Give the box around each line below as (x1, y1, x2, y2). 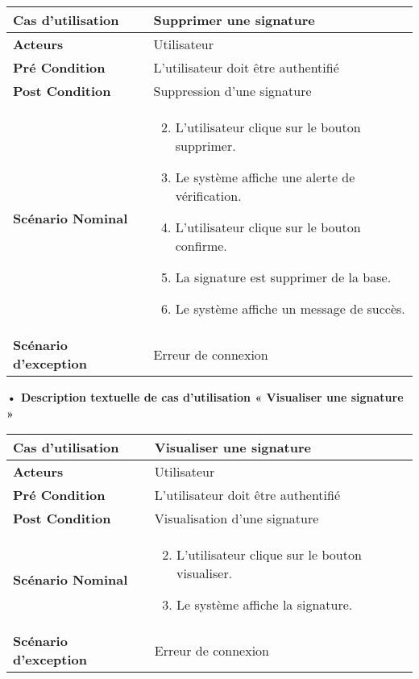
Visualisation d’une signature (154, 509, 319, 528)
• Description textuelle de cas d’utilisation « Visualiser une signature (6, 389, 404, 405)
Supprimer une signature (153, 10, 315, 29)
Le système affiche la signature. (176, 595, 353, 614)
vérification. (175, 186, 242, 205)
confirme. (175, 236, 227, 255)
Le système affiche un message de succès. (175, 299, 405, 318)
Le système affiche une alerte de (175, 168, 355, 186)
